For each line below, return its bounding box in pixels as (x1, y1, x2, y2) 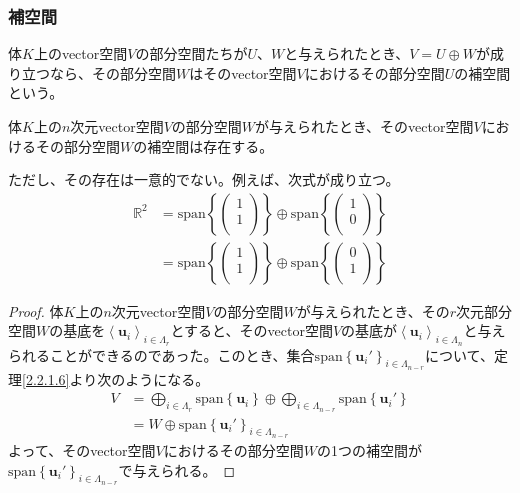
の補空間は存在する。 (133, 135, 274, 156)
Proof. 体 (8, 300, 64, 321)
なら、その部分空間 (49, 62, 176, 83)
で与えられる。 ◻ (118, 459, 236, 480)
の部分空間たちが (135, 43, 248, 64)
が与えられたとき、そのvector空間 (255, 116, 474, 136)
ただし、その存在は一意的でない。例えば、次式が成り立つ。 (8, 169, 400, 190)
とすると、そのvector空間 (170, 320, 333, 341)
